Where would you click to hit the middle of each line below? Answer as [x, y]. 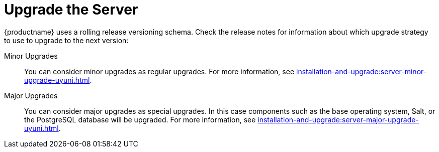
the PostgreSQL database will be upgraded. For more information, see [140, 119]
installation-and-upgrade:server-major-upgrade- [338, 119]
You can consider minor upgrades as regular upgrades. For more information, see [159, 71]
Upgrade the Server [71, 10]
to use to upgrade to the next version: [66, 40]
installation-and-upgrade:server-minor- [361, 71]
